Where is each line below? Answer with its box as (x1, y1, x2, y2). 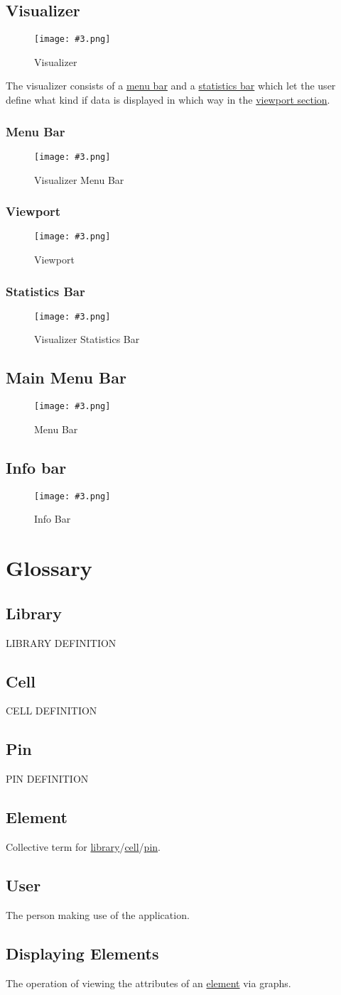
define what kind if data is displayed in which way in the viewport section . (6, 92, 330, 107)
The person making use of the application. (6, 907, 190, 922)
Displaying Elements (6, 942, 159, 964)
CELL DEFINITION (6, 703, 97, 718)
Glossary (6, 553, 92, 582)
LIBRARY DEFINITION (6, 635, 117, 650)
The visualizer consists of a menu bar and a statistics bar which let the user (6, 78, 336, 93)
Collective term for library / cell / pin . (6, 839, 161, 854)
